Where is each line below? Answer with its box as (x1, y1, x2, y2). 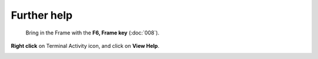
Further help (11, 9, 73, 22)
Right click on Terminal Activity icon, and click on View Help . (11, 42, 160, 49)
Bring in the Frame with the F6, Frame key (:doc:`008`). (25, 29, 160, 36)
